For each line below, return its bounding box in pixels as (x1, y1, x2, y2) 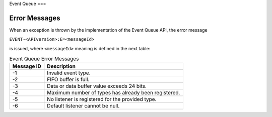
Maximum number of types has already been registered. (47, 89, 180, 96)
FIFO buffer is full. (47, 76, 90, 83)
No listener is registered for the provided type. (47, 96, 157, 103)
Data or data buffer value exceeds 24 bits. (47, 83, 147, 90)
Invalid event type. (47, 69, 91, 76)
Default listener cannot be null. (47, 102, 120, 109)
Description (47, 63, 76, 70)
